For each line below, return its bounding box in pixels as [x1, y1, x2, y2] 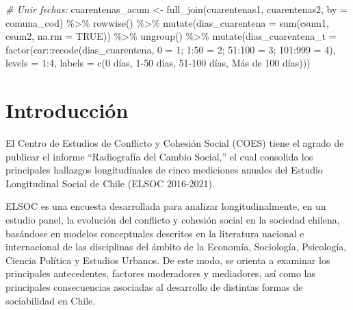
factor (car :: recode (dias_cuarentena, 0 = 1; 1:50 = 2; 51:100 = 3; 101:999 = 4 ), [5, 42, 336, 56]
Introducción [5, 96, 129, 124]
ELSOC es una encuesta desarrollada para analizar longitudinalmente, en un [5, 199, 326, 213]
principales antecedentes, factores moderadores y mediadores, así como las [5, 266, 315, 281]
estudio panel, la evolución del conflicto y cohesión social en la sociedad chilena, [5, 213, 340, 227]
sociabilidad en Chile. [5, 293, 96, 307]
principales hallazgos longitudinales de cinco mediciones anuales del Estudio [5, 163, 323, 177]
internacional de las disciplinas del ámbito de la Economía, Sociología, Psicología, [5, 239, 347, 254]
